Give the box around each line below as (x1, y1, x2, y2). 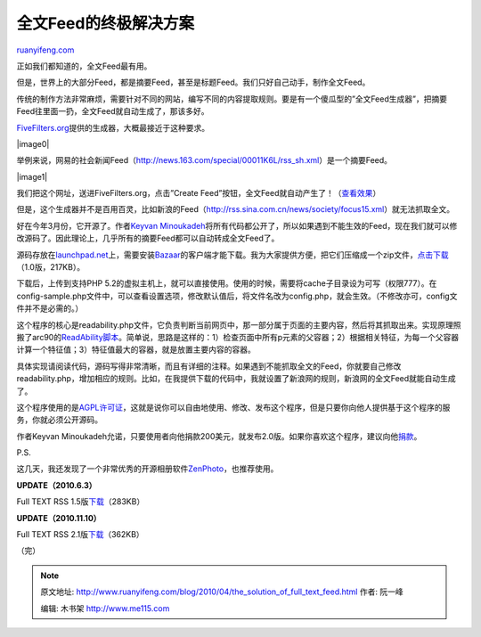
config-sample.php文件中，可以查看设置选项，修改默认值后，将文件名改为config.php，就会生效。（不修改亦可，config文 (16, 290, 458, 301)
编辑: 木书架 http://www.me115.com (40, 602, 170, 614)
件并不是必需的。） (16, 303, 84, 314)
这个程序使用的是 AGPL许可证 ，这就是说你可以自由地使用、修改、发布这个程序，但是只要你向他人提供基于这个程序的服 (16, 402, 451, 412)
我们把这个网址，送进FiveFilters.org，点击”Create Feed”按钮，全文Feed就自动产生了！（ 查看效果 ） (16, 188, 381, 199)
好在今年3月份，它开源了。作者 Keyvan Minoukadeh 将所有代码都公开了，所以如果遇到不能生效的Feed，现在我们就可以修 (16, 220, 458, 231)
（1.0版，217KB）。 (16, 262, 85, 273)
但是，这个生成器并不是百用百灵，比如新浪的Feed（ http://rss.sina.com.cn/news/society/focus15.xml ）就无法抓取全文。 (16, 204, 454, 215)
